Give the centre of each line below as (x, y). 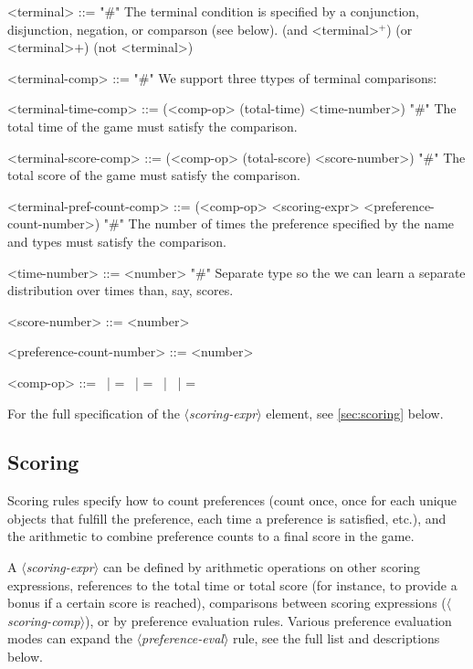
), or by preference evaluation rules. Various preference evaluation (268, 620)
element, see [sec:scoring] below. (355, 413)
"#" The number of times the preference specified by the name (279, 223)
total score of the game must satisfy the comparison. (154, 175)
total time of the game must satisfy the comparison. (152, 126)
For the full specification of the (94, 413)
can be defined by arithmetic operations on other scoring (262, 567)
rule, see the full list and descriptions (336, 638)
